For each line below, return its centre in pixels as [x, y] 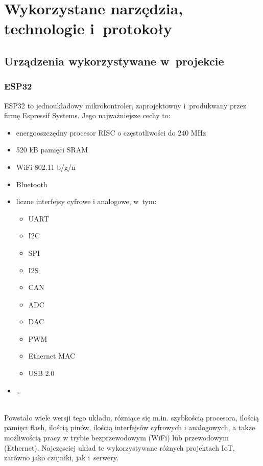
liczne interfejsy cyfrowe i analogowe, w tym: [86, 201]
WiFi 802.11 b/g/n [46, 167]
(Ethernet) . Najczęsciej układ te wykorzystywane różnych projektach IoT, [119, 447]
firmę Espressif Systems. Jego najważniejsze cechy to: [87, 115]
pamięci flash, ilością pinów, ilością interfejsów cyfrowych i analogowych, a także [130, 427]
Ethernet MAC [52, 356]
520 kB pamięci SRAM [52, 150]
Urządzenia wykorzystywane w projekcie [114, 61]
